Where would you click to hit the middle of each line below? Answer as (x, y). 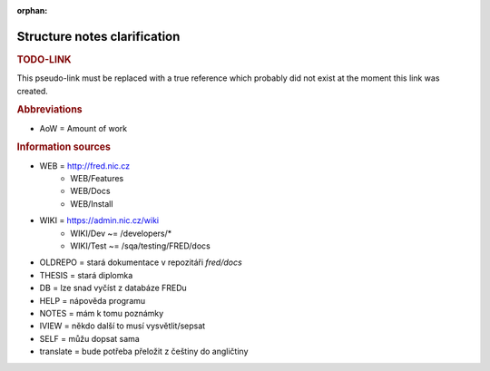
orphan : (32, 10)
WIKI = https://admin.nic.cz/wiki (99, 220)
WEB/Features (97, 179)
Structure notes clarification (98, 36)
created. (33, 91)
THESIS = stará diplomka (86, 275)
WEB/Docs (90, 191)
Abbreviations (49, 110)
